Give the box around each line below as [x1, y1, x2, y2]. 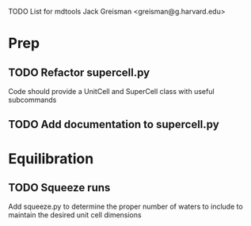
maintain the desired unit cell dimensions [8, 210, 142, 220]
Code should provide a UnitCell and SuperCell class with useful [8, 87, 215, 96]
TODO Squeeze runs [8, 181, 111, 194]
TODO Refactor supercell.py [8, 66, 150, 79]
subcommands [8, 95, 57, 104]
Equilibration [8, 149, 94, 168]
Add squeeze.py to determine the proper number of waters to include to [8, 202, 243, 212]
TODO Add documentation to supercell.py [8, 118, 219, 131]
